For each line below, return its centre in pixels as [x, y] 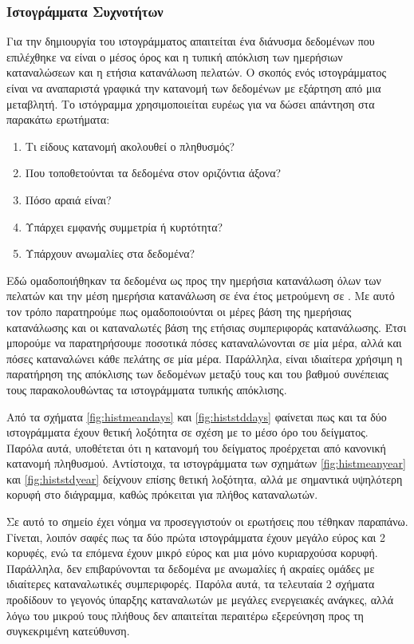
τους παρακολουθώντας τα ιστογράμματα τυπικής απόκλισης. [147, 389]
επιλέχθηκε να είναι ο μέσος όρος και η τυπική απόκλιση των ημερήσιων [175, 56]
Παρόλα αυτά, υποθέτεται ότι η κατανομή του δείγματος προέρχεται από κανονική [196, 447]
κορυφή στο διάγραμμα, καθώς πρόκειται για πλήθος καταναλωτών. [162, 494]
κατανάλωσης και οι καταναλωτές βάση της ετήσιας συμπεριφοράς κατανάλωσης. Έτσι [207, 327]
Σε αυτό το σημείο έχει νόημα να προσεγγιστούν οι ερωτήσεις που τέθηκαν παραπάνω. [207, 522]
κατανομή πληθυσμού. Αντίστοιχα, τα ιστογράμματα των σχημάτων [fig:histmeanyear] [206, 463]
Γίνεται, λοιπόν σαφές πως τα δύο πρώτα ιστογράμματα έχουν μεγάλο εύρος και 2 [196, 537]
